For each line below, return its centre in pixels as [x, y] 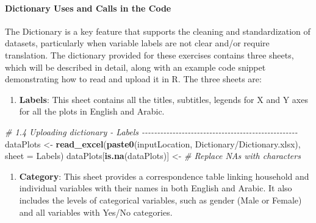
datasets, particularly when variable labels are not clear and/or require [137, 43]
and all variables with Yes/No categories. [96, 212]
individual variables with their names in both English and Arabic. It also [156, 188]
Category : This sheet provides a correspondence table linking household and [164, 176]
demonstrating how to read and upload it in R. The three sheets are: [133, 79]
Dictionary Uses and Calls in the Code [88, 8]
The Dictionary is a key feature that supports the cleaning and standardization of [158, 31]
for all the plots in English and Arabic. [92, 111]
